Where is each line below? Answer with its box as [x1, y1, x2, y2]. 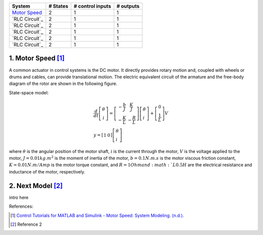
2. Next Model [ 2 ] [9, 181, 63, 190]
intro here [9, 194, 29, 200]
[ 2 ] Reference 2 [10, 221, 42, 227]
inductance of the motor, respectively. [9, 169, 85, 174]
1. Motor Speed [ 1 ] [9, 54, 65, 63]
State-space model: [9, 89, 49, 95]
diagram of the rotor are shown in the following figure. [9, 81, 118, 86]
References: [9, 203, 34, 210]
